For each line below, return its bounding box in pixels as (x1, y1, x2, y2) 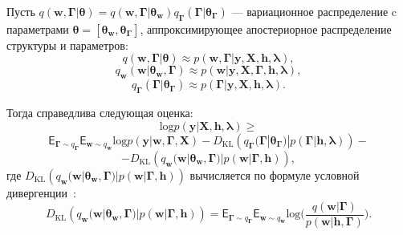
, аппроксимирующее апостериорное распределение (140, 20, 392, 37)
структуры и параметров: (6, 36, 128, 53)
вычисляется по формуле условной (189, 166, 360, 183)
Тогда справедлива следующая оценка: (6, 103, 193, 120)
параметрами (6, 20, 69, 37)
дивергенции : (6, 184, 77, 201)
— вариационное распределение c (231, 3, 397, 19)
